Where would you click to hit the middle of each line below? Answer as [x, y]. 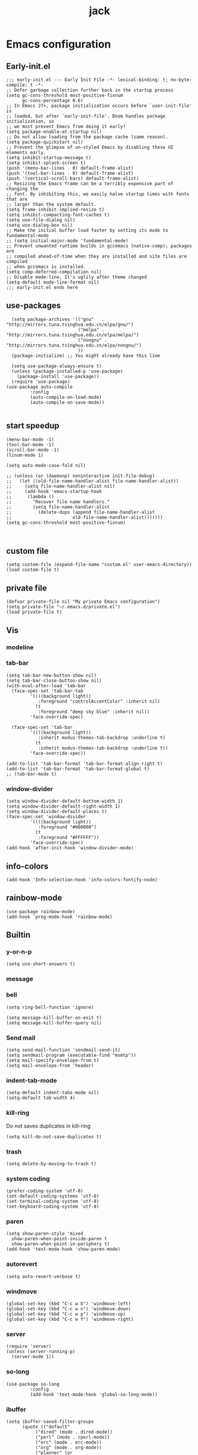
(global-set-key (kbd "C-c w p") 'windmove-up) [66, 1314]
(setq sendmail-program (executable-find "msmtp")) [71, 1055]
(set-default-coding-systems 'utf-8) [53, 1196]
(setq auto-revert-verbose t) [44, 1276]
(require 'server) [29, 1346]
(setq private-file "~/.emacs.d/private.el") [63, 607]
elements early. [26, 153]
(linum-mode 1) [25, 455]
